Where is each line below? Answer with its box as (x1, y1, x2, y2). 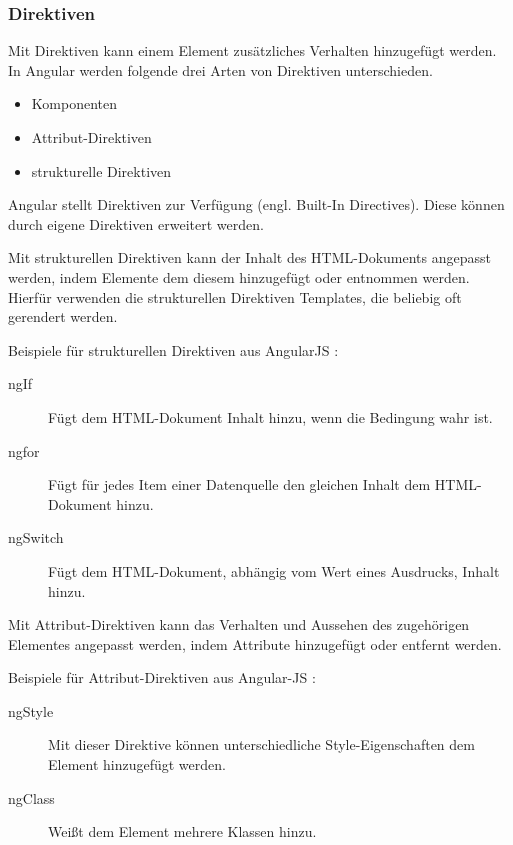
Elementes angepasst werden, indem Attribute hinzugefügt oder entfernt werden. (8, 633, 502, 654)
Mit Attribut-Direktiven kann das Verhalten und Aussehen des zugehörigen (8, 614, 470, 635)
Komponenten (31, 93, 117, 114)
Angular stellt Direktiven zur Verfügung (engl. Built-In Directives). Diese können (8, 194, 505, 215)
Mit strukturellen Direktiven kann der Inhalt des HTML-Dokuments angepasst (8, 247, 491, 268)
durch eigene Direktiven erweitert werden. (8, 213, 264, 234)
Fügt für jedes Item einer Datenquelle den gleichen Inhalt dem (48, 474, 431, 495)
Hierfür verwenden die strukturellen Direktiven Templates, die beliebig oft (8, 286, 462, 307)
